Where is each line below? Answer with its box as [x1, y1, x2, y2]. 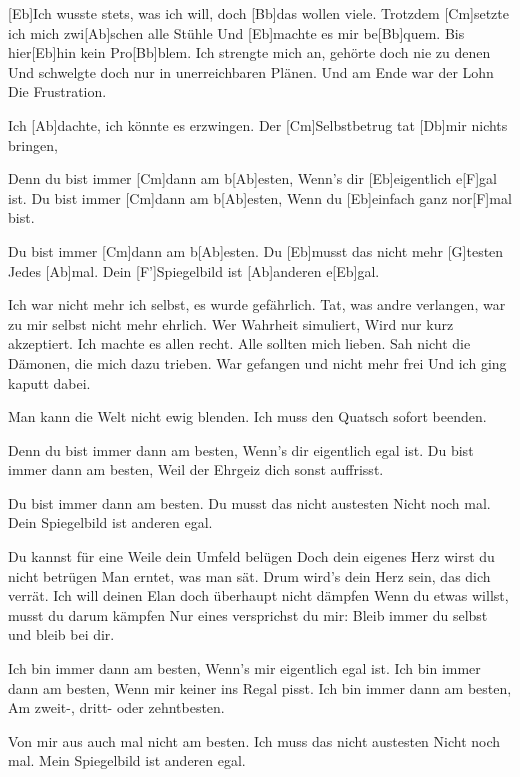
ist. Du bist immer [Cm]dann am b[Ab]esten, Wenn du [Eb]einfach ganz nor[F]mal [8, 187, 512, 208]
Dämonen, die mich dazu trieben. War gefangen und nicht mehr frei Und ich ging [8, 352, 507, 373]
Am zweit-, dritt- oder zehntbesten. [8, 697, 225, 718]
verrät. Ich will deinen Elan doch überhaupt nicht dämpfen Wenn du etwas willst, [8, 585, 509, 606]
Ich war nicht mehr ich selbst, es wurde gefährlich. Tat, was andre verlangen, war [8, 294, 506, 315]
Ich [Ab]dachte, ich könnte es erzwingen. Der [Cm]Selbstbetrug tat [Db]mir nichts [8, 114, 508, 135]
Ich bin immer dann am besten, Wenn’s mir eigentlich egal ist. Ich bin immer [8, 658, 481, 679]
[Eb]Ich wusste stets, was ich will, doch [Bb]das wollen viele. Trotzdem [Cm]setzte [8, 3, 510, 23]
